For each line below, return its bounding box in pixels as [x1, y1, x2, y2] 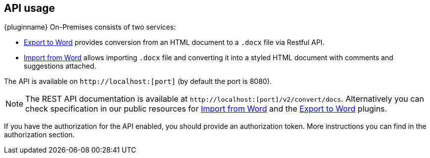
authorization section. [4, 130, 75, 139]
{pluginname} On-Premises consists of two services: [4, 23, 176, 32]
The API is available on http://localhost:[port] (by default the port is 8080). [4, 77, 272, 86]
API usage [4, 2, 55, 14]
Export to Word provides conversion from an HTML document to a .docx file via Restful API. [24, 38, 325, 47]
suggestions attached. [24, 62, 96, 71]
